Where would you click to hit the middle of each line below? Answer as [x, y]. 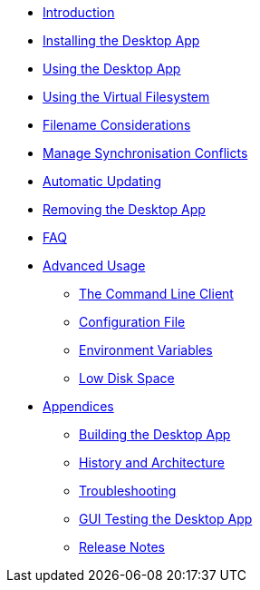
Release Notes [122, 547]
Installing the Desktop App [121, 40]
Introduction [79, 12]
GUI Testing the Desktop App [166, 519]
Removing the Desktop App [124, 209]
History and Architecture [152, 462]
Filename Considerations [117, 125]
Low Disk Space [127, 378]
